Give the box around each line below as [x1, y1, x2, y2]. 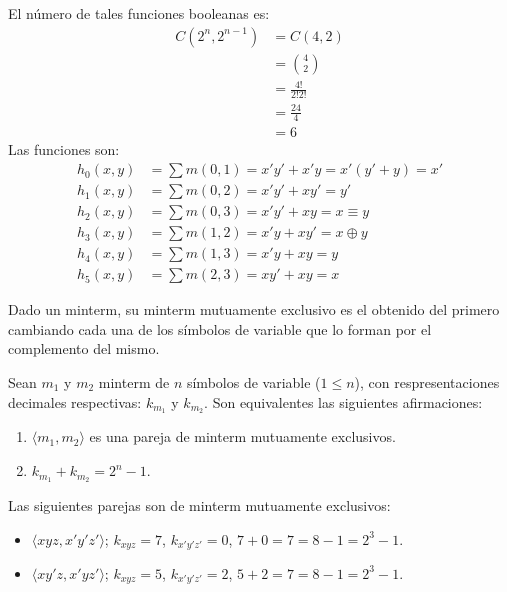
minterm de [98, 372, 170, 392]
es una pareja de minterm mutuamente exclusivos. [89, 426, 396, 447]
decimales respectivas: [8, 391, 142, 412]
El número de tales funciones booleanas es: [8, 3, 270, 23]
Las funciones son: [8, 139, 120, 160]
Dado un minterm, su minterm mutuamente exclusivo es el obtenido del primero [8, 299, 500, 320]
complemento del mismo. [8, 338, 160, 359]
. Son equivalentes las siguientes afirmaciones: [204, 391, 483, 412]
